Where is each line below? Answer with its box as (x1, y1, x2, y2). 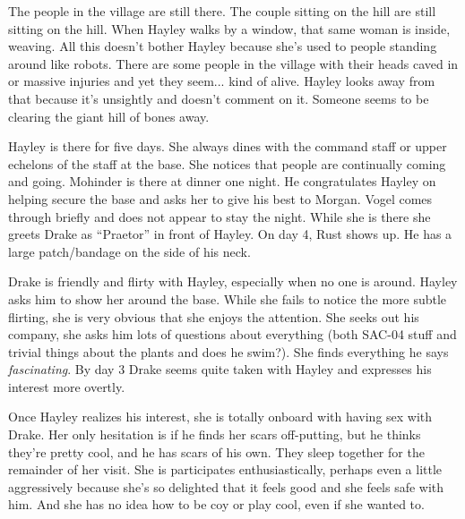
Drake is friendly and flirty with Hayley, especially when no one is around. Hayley (8, 272, 458, 291)
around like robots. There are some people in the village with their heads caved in (8, 54, 459, 72)
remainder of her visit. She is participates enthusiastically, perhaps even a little (8, 460, 443, 479)
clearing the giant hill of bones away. (8, 106, 210, 125)
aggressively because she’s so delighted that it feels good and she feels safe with (8, 477, 444, 496)
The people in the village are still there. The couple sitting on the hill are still (8, 2, 436, 20)
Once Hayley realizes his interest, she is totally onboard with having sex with (8, 407, 433, 426)
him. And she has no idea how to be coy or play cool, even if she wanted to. (8, 495, 425, 514)
